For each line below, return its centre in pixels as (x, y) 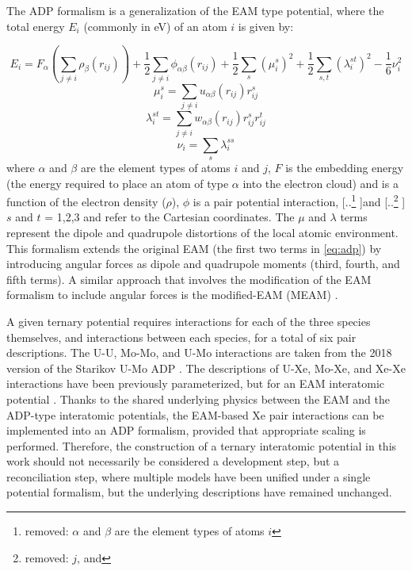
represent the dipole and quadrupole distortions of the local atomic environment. (202, 232)
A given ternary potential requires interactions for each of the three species (189, 321)
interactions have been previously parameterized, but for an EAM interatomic (195, 383)
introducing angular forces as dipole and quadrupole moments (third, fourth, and (203, 264)
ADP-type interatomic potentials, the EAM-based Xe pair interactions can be (195, 414)
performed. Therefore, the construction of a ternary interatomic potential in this (202, 445)
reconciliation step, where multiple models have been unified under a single (189, 476)
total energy (36, 26)
